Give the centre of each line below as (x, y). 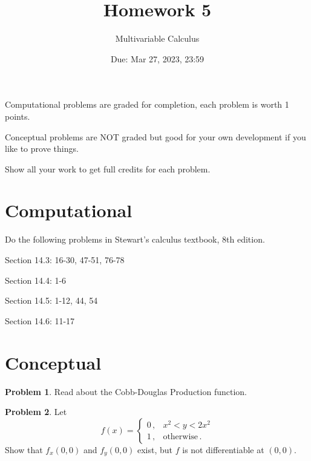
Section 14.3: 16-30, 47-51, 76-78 (65, 260)
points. (18, 116)
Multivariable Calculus (157, 38)
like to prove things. (42, 149)
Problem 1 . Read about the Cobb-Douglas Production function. (126, 391)
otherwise (181, 437)
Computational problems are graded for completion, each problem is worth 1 (147, 104)
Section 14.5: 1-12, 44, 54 (51, 300)
